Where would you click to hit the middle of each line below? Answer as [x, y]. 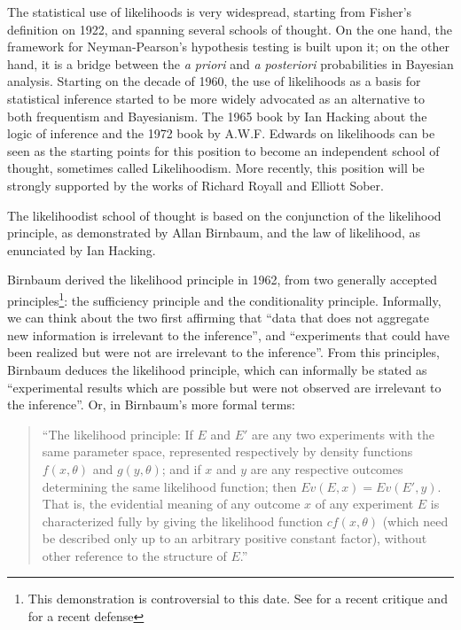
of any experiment [364, 504]
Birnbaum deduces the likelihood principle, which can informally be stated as [217, 369]
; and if [181, 468]
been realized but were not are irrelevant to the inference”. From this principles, [223, 352]
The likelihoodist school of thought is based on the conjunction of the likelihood [224, 215]
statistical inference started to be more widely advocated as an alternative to [216, 98]
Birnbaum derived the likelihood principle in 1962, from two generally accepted [222, 280]
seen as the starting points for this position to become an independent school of [223, 150]
